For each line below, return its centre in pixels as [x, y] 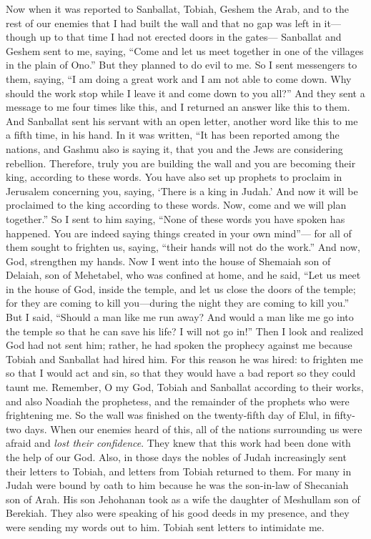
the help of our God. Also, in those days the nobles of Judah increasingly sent [176, 457]
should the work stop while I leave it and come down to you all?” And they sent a [185, 93]
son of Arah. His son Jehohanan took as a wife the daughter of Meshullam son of [183, 499]
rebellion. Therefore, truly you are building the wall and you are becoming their [181, 163]
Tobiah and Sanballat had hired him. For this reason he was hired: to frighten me [184, 358]
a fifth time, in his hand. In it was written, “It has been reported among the [173, 135]
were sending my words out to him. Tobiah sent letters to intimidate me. [165, 526]
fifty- [345, 415]
